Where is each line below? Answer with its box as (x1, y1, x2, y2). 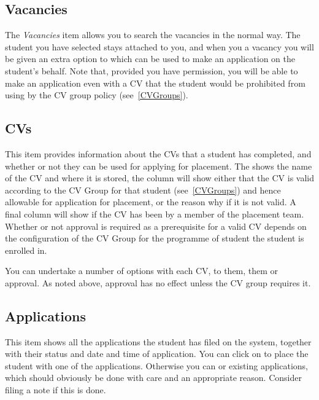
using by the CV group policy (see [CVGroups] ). (5, 88, 188, 101)
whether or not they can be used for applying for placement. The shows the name (5, 159, 312, 172)
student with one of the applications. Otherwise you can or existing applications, (5, 359, 308, 372)
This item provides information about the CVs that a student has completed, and (5, 147, 312, 160)
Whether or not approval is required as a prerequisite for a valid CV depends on (5, 219, 307, 232)
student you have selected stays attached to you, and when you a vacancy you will (5, 40, 314, 53)
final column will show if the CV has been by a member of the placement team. (5, 207, 304, 220)
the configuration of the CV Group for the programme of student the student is (5, 232, 304, 245)
